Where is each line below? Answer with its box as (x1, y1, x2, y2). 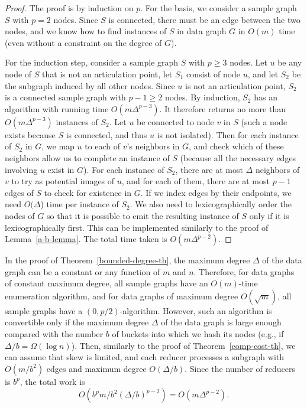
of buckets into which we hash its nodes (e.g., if (112, 328, 284, 340)
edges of (5, 186, 34, 198)
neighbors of (255, 163, 300, 175)
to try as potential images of (11, 175, 115, 187)
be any (277, 56, 302, 68)
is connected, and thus (66, 128, 147, 141)
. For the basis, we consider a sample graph (140, 2, 297, 14)
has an (254, 91, 277, 103)
